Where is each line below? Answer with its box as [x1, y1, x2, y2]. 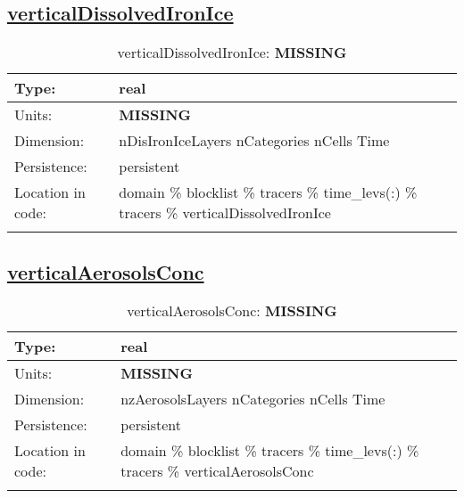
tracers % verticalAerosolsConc [120, 461, 314, 482]
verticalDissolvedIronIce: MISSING [117, 42, 347, 63]
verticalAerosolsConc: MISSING [127, 300, 337, 322]
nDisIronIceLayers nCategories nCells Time [119, 130, 390, 151]
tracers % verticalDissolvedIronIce [119, 202, 331, 224]
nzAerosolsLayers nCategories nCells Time [120, 388, 385, 410]
